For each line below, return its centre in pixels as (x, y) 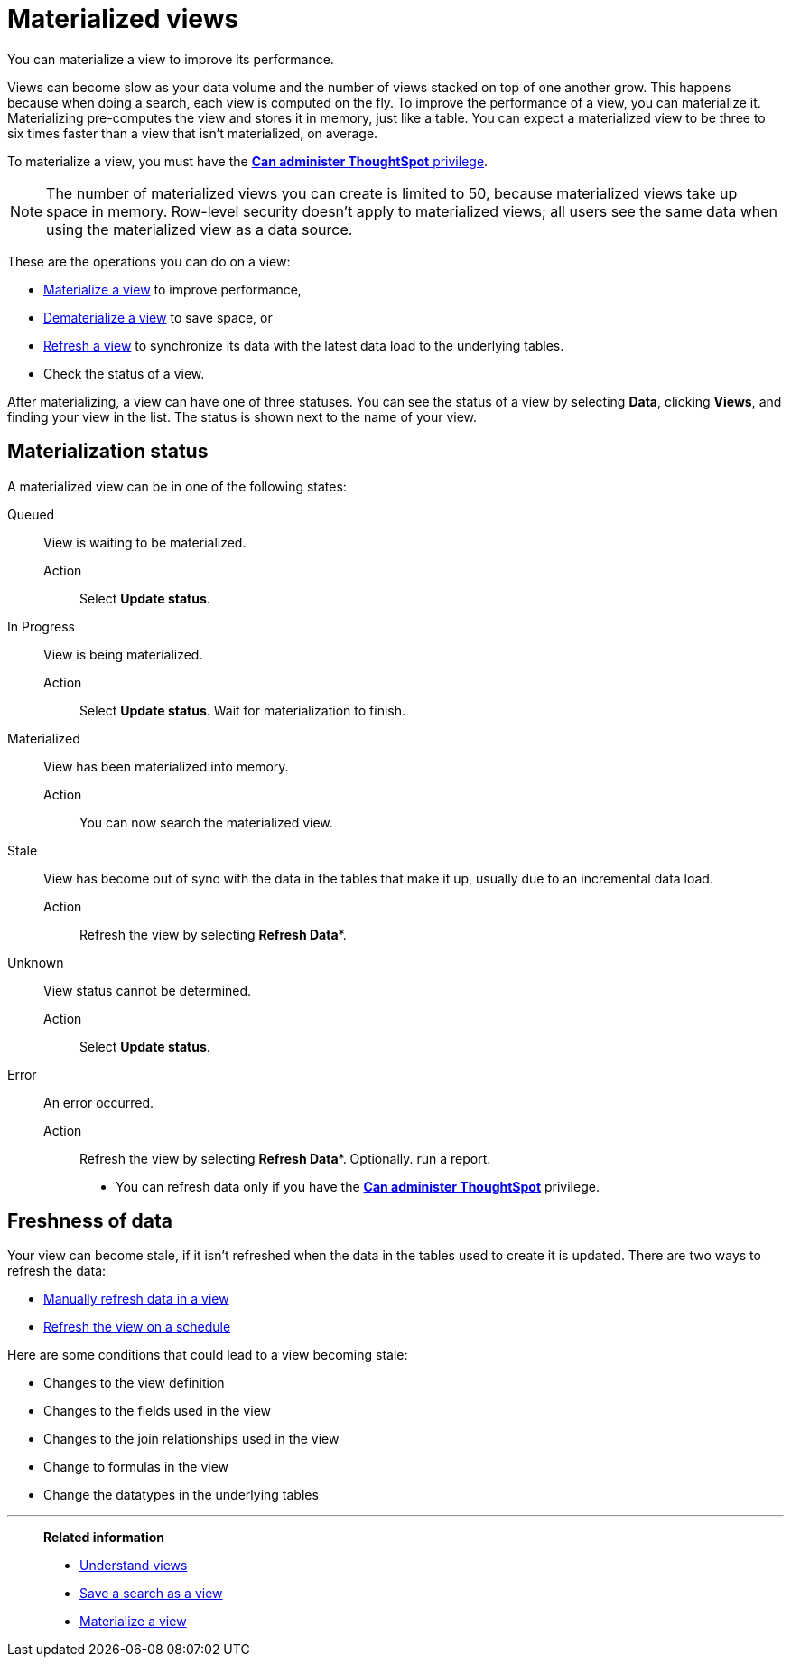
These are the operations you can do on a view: (149, 261)
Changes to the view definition (134, 1383)
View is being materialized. (123, 654)
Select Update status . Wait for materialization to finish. (242, 710)
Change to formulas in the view (136, 1467)
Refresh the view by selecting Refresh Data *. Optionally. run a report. (285, 1158)
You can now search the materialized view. (206, 822)
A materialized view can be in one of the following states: (177, 486)
